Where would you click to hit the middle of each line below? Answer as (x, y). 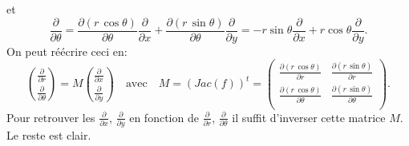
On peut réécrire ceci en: (67, 51)
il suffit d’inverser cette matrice (309, 117)
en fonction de (164, 117)
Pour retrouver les (51, 117)
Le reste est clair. (49, 134)
